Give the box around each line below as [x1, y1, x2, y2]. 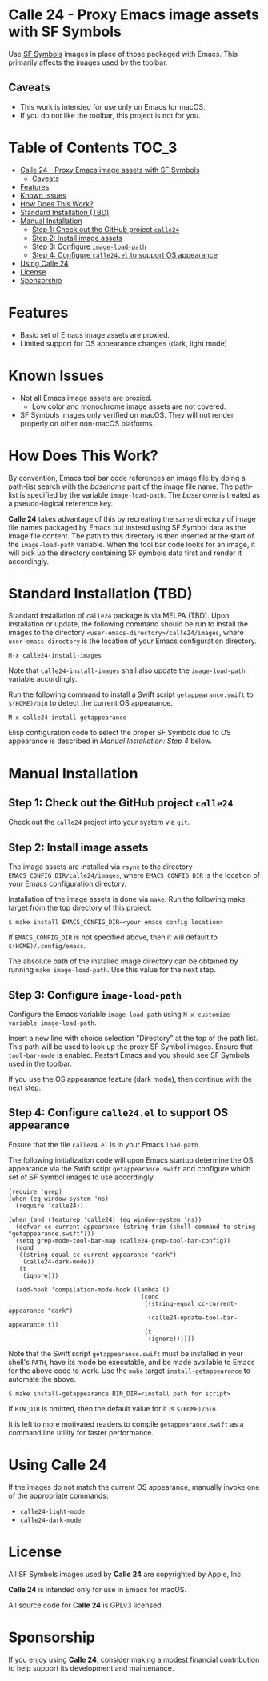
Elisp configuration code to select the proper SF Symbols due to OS [8, 728, 231, 738]
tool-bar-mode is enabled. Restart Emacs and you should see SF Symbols [8, 1051, 250, 1060]
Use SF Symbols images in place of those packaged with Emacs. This [8, 49, 238, 58]
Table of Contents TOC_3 [8, 138, 178, 157]
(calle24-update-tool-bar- [147, 1314, 238, 1322]
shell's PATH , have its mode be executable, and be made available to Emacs [8, 1357, 255, 1367]
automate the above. [8, 1374, 76, 1383]
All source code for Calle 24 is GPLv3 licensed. [8, 1600, 164, 1610]
